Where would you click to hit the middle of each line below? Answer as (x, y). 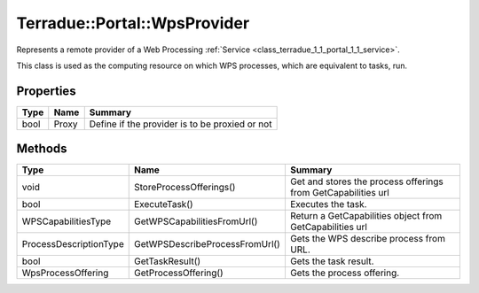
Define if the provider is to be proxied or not (181, 124)
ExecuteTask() (164, 204)
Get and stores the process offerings (366, 181)
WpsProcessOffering (65, 273)
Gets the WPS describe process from (367, 239)
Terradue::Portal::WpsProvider (133, 23)
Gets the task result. (332, 261)
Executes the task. (328, 204)
